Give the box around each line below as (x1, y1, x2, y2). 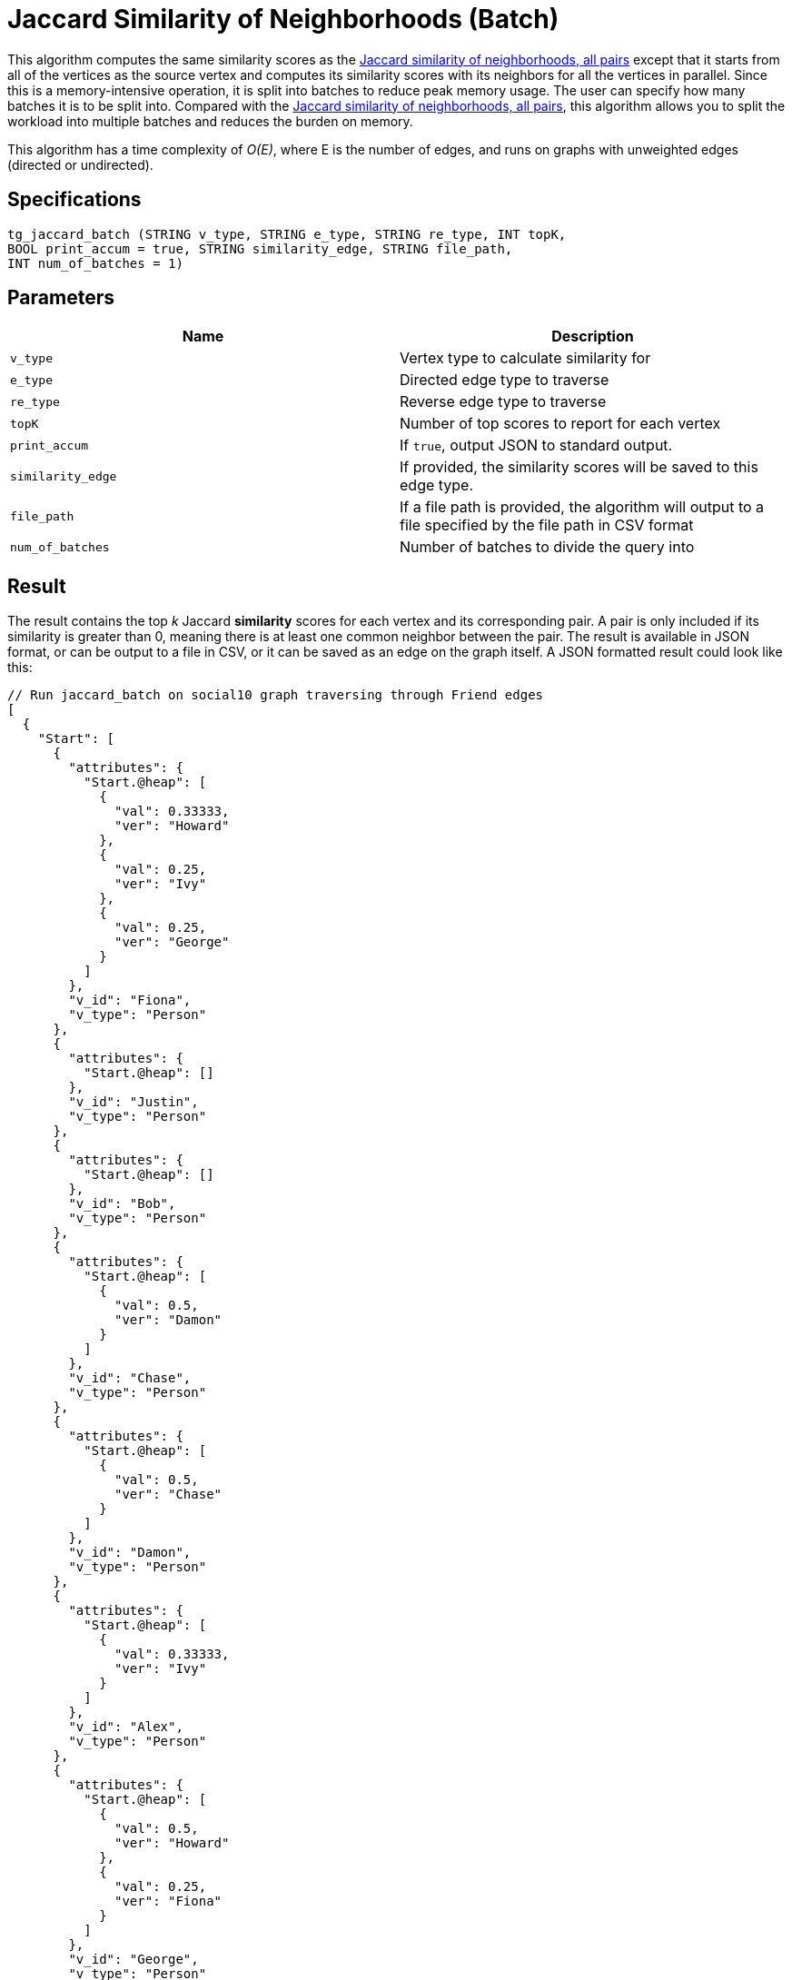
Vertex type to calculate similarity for (400, 349, 651, 368)
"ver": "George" (114, 935, 230, 950)
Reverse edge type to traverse (400, 392, 607, 411)
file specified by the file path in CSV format (400, 516, 694, 535)
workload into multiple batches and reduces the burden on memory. (7, 113, 413, 129)
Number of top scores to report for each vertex (400, 414, 721, 433)
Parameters (7, 286, 114, 310)
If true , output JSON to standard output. (400, 436, 673, 455)
